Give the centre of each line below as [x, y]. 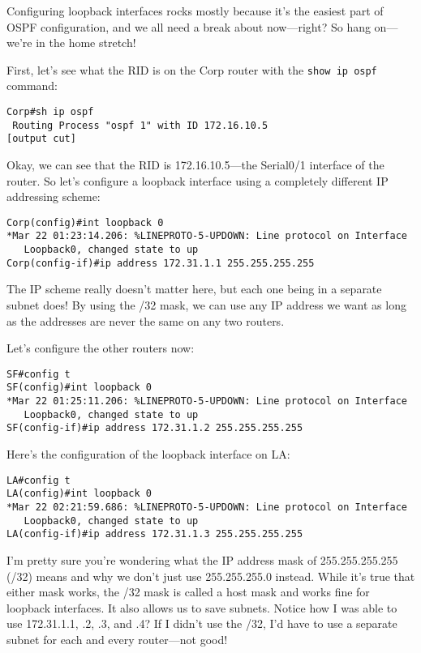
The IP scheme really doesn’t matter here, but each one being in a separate [194, 289]
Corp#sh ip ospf [50, 112]
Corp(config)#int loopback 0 [85, 222]
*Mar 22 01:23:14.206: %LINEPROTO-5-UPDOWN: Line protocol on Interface [207, 236]
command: [32, 85]
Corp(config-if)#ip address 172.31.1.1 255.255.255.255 [161, 263]
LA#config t [39, 480]
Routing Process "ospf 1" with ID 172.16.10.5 [140, 125]
